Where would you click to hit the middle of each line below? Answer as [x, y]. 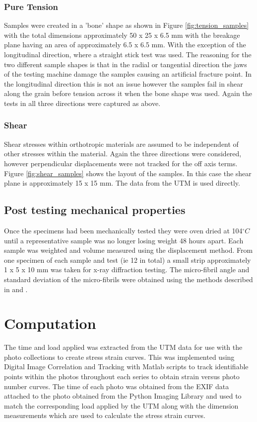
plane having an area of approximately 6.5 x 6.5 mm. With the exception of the [125, 45]
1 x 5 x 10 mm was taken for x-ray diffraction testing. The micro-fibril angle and [127, 269]
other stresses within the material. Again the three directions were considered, [123, 154]
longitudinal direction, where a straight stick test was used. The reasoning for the [128, 54]
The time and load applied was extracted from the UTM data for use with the [123, 347]
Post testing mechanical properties [95, 210]
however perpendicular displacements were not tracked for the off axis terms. [121, 163]
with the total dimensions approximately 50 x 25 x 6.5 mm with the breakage [122, 35]
